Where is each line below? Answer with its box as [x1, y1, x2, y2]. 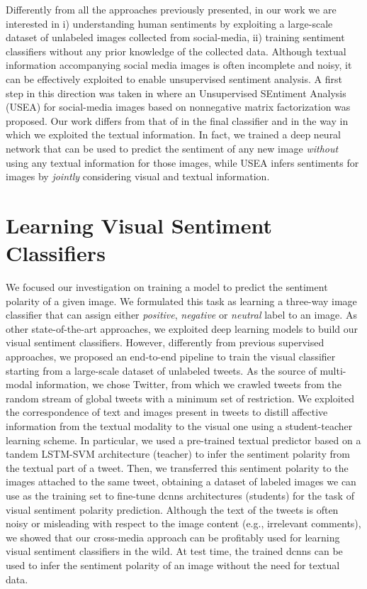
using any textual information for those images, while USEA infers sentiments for [6, 155, 359, 170]
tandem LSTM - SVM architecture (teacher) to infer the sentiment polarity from [6, 446, 350, 461]
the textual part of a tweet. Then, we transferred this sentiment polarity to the [6, 460, 349, 475]
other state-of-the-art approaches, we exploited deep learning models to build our [6, 321, 358, 336]
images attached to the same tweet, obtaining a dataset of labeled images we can [6, 474, 356, 489]
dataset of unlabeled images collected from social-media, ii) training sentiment [6, 30, 345, 45]
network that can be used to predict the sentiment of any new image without [6, 141, 339, 155]
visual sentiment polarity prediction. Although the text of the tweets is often [6, 502, 339, 517]
